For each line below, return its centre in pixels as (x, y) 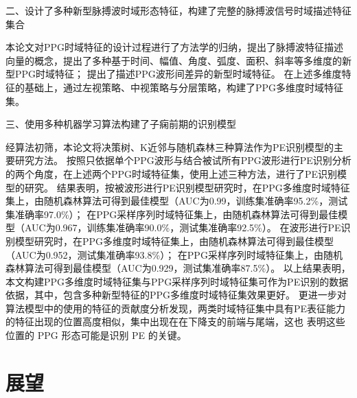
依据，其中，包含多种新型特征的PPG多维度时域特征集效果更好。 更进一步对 (176, 295)
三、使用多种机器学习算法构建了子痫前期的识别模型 (121, 124)
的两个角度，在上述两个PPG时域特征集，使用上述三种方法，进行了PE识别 (172, 173)
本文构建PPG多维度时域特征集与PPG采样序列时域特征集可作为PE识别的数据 (177, 281)
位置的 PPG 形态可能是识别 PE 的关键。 (96, 335)
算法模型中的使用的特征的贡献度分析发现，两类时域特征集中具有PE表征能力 (176, 308)
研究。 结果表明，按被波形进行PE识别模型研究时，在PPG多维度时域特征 (187, 187)
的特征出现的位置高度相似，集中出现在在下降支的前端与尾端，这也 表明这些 (175, 321)
